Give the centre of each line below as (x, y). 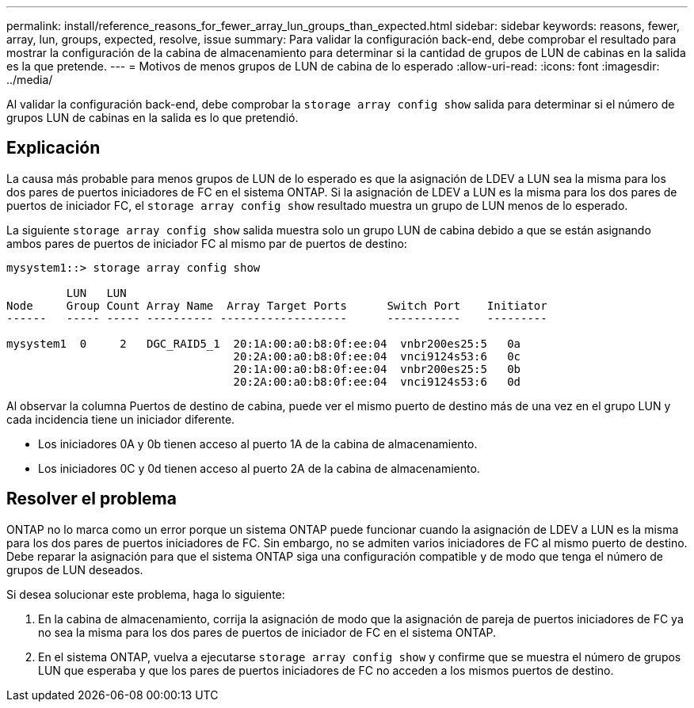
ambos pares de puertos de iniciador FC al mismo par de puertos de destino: (207, 243)
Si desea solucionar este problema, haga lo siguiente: (146, 594)
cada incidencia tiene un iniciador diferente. (121, 419)
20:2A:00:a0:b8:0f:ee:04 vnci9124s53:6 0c (377, 356)
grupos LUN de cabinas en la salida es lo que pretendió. (153, 118)
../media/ (30, 80)
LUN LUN (96, 293)
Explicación (53, 148)
